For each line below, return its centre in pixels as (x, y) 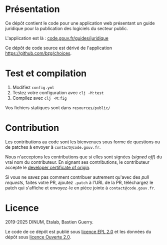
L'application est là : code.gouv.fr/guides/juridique (57, 38)
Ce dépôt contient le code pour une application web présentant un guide (80, 23)
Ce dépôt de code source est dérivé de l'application (59, 48)
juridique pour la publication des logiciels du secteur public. (67, 28)
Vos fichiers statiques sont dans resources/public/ (58, 107)
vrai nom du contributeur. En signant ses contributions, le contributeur (77, 162)
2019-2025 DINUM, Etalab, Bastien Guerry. (49, 222)
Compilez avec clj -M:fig (39, 98)
